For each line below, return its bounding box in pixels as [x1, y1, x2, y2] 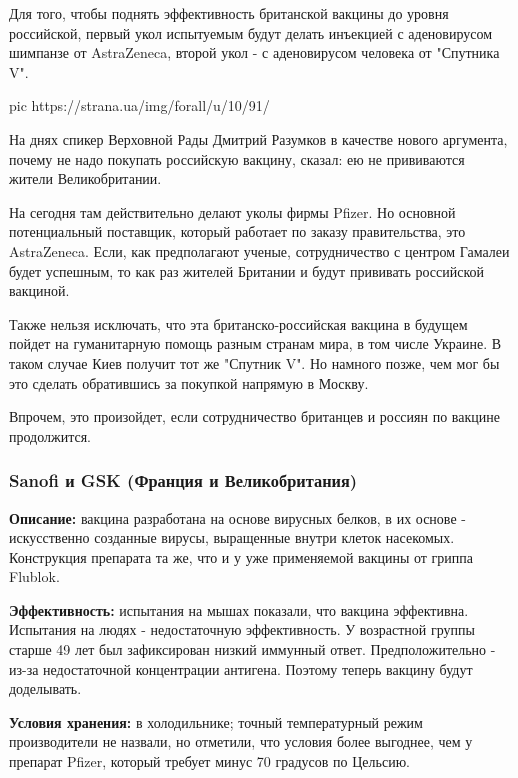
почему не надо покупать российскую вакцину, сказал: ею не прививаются [9, 148, 465, 169]
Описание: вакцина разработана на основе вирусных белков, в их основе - [9, 507, 466, 528]
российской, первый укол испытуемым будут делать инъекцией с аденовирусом [9, 22, 493, 43]
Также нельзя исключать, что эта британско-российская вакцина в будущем [9, 313, 468, 334]
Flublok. [9, 566, 60, 587]
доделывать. [9, 678, 82, 699]
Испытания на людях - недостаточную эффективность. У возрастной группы [9, 619, 475, 640]
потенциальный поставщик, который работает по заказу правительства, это [9, 221, 466, 242]
